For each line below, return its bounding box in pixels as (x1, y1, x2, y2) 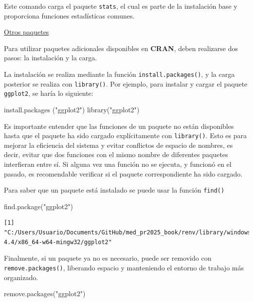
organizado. (4, 272, 38, 282)
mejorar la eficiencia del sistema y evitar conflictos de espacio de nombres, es (4, 140, 233, 150)
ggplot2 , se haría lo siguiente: (4, 88, 93, 98)
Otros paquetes (4, 27, 49, 37)
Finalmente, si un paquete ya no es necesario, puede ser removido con (4, 253, 212, 263)
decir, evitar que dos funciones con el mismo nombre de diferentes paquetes (4, 149, 228, 160)
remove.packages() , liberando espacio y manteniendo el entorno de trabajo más (4, 262, 244, 272)
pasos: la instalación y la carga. (4, 53, 97, 63)
